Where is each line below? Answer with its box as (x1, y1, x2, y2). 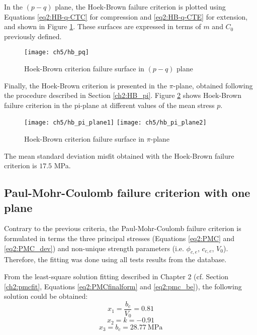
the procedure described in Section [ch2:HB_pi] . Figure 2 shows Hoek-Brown (4, 90, 241, 100)
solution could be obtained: (4, 291, 88, 301)
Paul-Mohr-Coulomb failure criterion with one (4, 185, 250, 200)
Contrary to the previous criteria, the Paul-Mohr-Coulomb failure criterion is (4, 223, 241, 234)
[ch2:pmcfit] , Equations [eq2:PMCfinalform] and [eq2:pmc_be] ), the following (4, 281, 242, 291)
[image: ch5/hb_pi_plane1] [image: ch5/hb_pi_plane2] (24, 119, 207, 127)
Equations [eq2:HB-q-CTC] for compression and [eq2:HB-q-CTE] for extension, (4, 11, 248, 22)
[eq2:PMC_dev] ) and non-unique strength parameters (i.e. (4, 243, 184, 253)
